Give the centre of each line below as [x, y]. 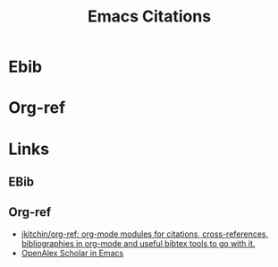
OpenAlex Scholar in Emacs [72, 253]
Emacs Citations [149, 17]
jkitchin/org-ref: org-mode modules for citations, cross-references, [145, 234]
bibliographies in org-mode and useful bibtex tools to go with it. [138, 243]
